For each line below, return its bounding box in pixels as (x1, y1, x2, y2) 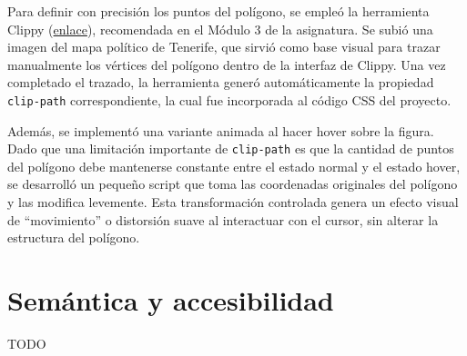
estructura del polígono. (7, 228, 140, 247)
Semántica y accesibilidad (7, 282, 334, 319)
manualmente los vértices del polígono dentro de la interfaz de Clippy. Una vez (7, 54, 446, 74)
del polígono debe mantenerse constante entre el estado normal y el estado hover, (7, 156, 461, 175)
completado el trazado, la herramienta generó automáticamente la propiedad (7, 73, 434, 92)
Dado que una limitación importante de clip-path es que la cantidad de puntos (7, 139, 454, 158)
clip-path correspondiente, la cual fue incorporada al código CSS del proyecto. (7, 90, 452, 109)
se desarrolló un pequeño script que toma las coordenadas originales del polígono (7, 174, 458, 193)
